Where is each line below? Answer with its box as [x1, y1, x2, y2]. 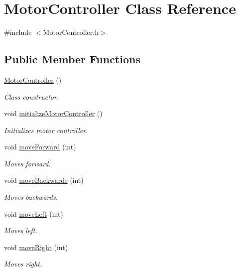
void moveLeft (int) [4, 208, 63, 219]
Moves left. [4, 225, 37, 236]
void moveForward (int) [4, 141, 76, 152]
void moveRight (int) [4, 242, 68, 252]
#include [4, 27, 32, 37]
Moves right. [4, 259, 42, 269]
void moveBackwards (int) [4, 175, 84, 185]
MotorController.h [43, 27, 99, 37]
